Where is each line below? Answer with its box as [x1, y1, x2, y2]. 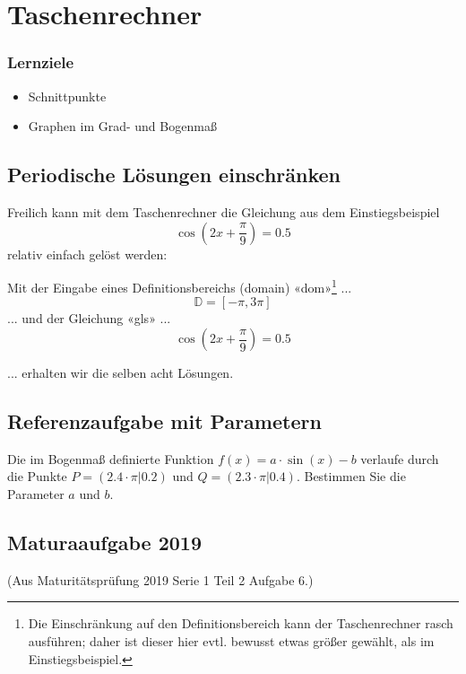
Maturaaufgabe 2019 [7, 528, 203, 556]
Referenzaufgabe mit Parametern [7, 407, 322, 434]
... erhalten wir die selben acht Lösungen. [7, 363, 234, 382]
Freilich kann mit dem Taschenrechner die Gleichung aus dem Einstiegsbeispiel [7, 202, 440, 221]
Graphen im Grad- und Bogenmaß [28, 117, 217, 136]
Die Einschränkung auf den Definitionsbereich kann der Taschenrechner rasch [28, 614, 453, 633]
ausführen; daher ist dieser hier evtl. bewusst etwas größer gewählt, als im [28, 631, 435, 650]
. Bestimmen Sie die [296, 467, 406, 486]
